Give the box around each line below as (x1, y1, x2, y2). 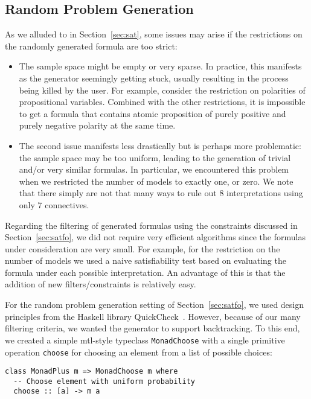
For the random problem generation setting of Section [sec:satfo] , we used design (5, 298, 304, 311)
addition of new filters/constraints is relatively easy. (5, 278, 196, 290)
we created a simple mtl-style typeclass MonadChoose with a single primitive (5, 333, 285, 346)
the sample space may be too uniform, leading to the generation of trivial (19, 151, 291, 164)
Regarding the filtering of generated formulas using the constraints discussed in (5, 219, 298, 231)
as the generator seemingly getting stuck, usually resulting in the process (19, 71, 289, 84)
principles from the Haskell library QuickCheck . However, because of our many (5, 310, 301, 322)
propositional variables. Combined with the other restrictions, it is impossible (19, 95, 306, 108)
